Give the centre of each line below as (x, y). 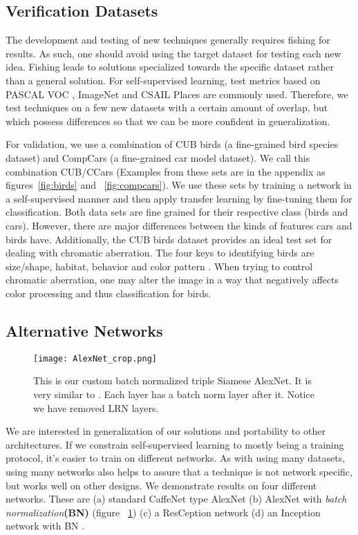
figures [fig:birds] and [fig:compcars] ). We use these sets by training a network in (179, 185)
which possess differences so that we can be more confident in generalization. (168, 121)
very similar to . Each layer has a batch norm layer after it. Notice (174, 394)
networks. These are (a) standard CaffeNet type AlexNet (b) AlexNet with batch (176, 499)
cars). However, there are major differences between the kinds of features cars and (179, 225)
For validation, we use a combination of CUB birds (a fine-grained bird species (172, 144)
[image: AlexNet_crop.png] (95, 358)
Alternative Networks (84, 330)
